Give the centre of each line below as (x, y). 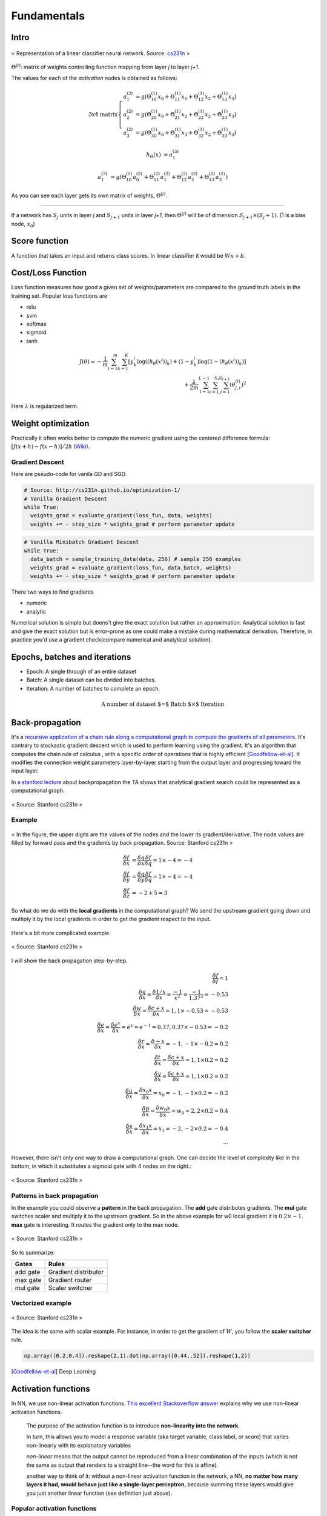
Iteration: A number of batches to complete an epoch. (93, 688)
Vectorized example (41, 1303)
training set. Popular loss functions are (59, 296)
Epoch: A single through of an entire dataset (81, 671)
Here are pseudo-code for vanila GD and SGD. (69, 474)
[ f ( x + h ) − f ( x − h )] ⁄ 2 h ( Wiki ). (51, 446)
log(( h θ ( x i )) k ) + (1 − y (165, 362)
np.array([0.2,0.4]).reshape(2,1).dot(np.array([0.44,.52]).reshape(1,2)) (137, 1356)
